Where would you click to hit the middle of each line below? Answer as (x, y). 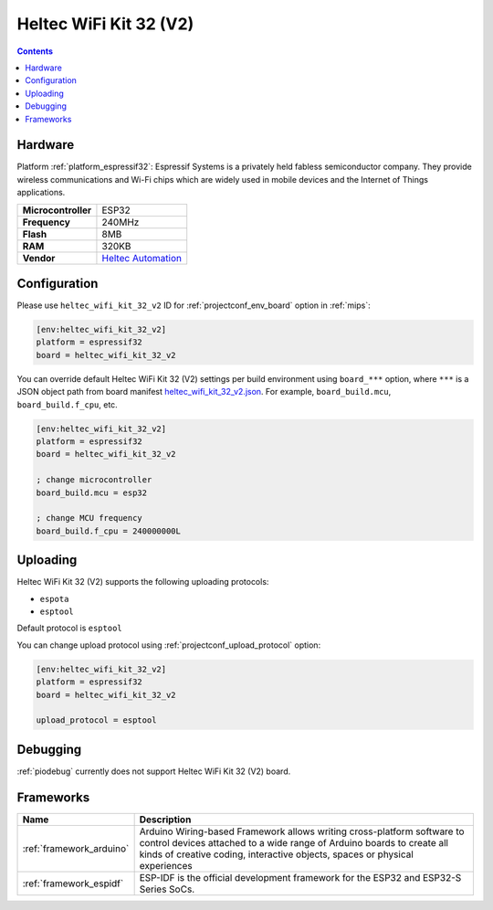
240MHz (121, 222)
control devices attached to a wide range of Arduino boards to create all (294, 842)
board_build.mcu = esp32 (92, 492)
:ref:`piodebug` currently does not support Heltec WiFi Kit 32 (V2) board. (154, 771)
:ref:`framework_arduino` (76, 848)
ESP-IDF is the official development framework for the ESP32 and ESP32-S (300, 877)
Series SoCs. (167, 889)
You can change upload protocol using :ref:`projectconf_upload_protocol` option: (169, 645)
